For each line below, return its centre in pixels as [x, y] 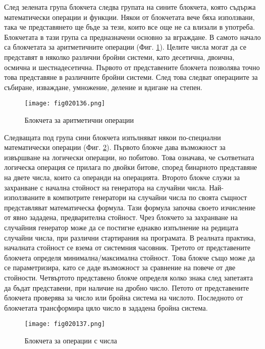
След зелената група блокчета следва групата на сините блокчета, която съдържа [130, 7]
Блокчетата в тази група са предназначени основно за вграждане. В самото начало [132, 37]
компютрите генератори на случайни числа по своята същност [150, 197]
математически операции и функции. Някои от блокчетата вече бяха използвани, [129, 17]
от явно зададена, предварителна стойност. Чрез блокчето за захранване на [121, 217]
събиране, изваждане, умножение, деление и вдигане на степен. [103, 87]
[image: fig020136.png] [65, 104]
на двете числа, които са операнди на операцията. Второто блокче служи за [122, 177]
